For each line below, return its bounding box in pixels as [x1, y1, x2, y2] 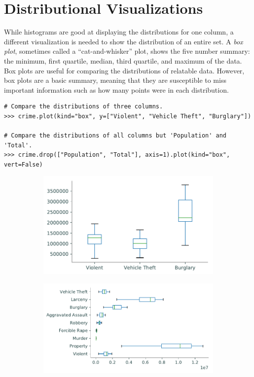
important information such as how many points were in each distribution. [4, 84, 229, 95]
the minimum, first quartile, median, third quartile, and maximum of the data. [4, 55, 242, 66]
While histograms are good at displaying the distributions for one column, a [4, 27, 234, 37]
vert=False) [4, 161, 43, 168]
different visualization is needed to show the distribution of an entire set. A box [4, 36, 243, 46]
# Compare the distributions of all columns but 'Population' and [4, 132, 227, 139]
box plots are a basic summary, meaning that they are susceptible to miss [4, 75, 226, 85]
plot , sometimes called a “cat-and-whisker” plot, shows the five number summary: [4, 46, 250, 56]
